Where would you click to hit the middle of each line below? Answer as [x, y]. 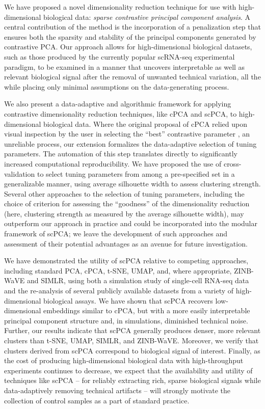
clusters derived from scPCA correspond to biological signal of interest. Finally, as [132, 350]
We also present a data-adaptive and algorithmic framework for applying [118, 104]
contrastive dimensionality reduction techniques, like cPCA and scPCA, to [121, 113]
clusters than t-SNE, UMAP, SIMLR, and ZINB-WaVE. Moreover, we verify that [131, 340]
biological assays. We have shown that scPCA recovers [128, 300]
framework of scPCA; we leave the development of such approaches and [116, 234]
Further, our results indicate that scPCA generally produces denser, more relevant [132, 330]
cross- [232, 163]
